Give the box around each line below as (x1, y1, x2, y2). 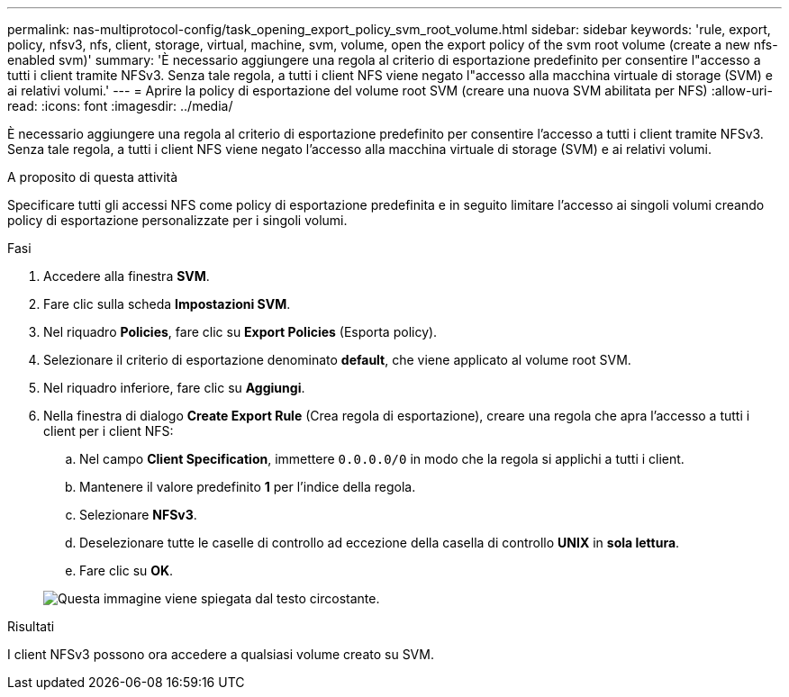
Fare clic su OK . (79, 563, 174, 578)
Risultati (7, 619, 55, 634)
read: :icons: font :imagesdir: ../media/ (7, 98, 233, 113)
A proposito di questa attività (7, 169, 178, 185)
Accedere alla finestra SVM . (43, 268, 210, 284)
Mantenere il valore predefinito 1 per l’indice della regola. (79, 479, 416, 494)
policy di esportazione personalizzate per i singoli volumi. (7, 213, 348, 228)
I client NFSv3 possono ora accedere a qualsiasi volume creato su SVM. (7, 647, 434, 662)
